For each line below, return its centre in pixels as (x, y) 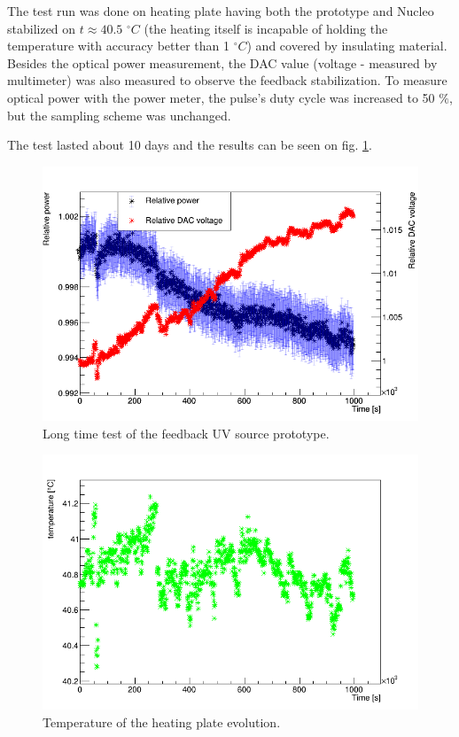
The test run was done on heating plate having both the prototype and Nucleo (221, 11)
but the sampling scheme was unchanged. (119, 115)
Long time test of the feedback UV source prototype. (186, 433)
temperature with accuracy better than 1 (118, 46)
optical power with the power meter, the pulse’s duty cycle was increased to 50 (221, 97)
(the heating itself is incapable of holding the (266, 28)
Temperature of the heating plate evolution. (162, 721)
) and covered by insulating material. (347, 46)
